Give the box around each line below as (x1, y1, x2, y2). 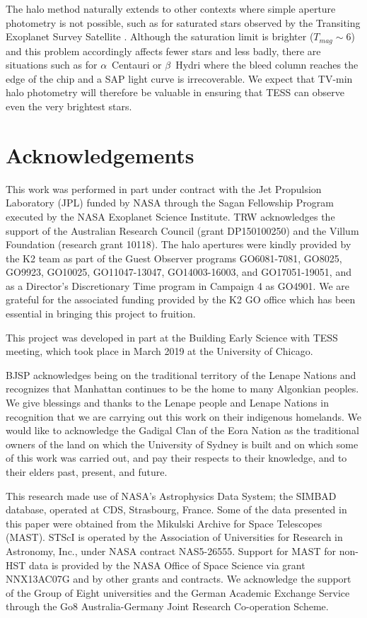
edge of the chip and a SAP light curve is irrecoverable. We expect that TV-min (6, 71, 353, 86)
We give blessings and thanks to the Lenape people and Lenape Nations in (6, 395, 329, 410)
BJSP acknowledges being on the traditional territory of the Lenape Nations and (6, 367, 356, 382)
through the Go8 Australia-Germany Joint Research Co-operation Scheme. (6, 599, 329, 614)
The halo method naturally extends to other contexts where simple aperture (6, 1, 336, 16)
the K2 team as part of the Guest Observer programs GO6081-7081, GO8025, (6, 250, 342, 265)
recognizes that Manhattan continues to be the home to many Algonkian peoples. (6, 381, 359, 396)
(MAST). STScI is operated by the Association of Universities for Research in (6, 530, 343, 544)
